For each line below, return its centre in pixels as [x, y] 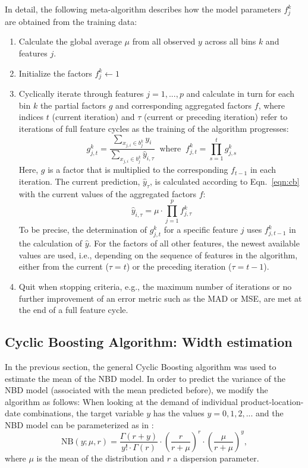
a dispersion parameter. [216, 458]
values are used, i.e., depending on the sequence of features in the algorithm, [158, 254]
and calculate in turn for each [240, 94]
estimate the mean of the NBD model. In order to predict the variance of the [145, 378]
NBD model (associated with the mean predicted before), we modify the [136, 390]
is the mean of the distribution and [100, 458]
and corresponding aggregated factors [184, 105]
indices [31, 117]
